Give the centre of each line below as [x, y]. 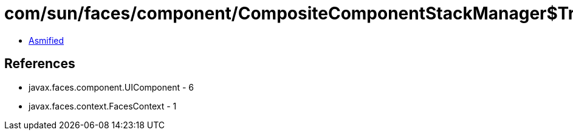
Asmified [46, 40]
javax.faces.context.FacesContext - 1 [103, 106]
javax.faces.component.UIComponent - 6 [112, 87]
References [40, 64]
